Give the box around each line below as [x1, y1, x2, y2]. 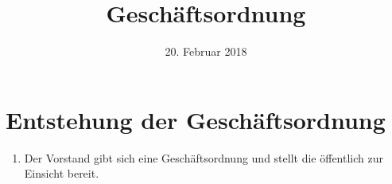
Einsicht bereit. [24, 165, 99, 182]
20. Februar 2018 [165, 43, 247, 60]
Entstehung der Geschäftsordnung [6, 103, 386, 135]
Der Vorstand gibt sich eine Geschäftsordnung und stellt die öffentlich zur [24, 149, 383, 166]
